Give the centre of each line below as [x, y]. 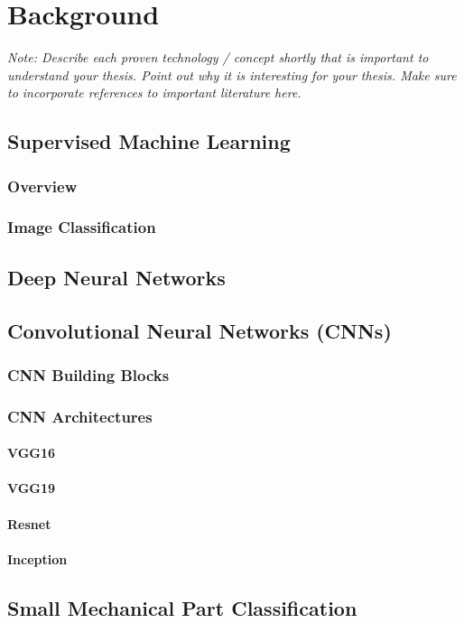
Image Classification [82, 227]
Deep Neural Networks [116, 277]
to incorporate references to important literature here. [154, 93]
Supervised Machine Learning [149, 141]
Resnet [29, 523]
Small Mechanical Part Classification [182, 607]
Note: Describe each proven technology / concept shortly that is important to [218, 57]
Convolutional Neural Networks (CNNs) [200, 330]
